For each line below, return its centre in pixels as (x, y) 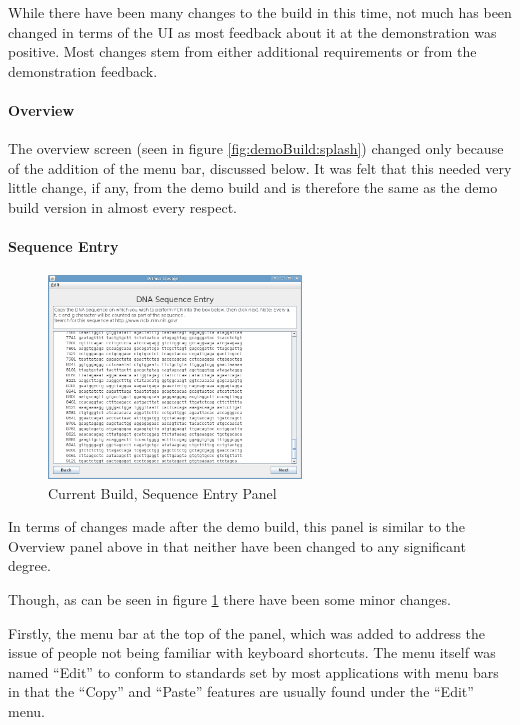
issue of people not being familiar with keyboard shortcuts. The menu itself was (252, 652)
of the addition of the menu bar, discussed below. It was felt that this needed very (260, 167)
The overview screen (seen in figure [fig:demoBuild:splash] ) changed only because (256, 148)
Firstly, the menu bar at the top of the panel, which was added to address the (247, 632)
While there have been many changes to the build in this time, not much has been (260, 12)
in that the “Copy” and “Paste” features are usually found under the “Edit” (241, 691)
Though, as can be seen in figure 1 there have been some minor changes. (229, 599)
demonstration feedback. (83, 70)
